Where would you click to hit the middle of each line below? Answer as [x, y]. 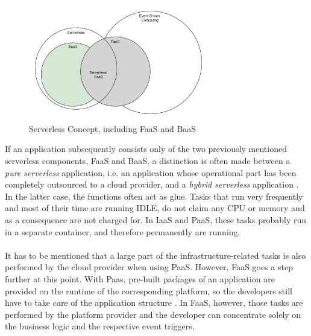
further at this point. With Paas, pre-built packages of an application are [140, 279]
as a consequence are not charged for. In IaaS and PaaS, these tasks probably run [156, 220]
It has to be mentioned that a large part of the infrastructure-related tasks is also [155, 255]
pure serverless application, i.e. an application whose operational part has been [151, 172]
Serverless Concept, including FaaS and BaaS [113, 128]
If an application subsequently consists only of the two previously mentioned [146, 149]
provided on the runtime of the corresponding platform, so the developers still [149, 290]
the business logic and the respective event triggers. [100, 326]
